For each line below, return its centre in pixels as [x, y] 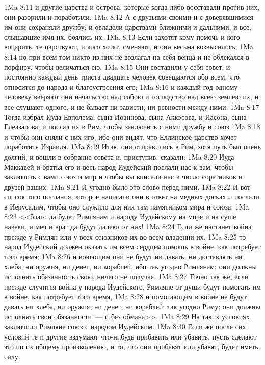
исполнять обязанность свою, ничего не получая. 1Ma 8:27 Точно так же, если [126, 277]
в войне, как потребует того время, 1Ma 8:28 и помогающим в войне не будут [126, 296]
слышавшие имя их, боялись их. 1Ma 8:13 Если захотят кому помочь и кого [122, 36]
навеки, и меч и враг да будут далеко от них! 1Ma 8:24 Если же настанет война [128, 227]
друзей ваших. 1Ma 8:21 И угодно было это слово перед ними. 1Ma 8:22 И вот [127, 186]
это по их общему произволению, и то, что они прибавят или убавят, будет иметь [131, 346]
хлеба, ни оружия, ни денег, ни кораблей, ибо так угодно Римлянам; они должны [130, 266]
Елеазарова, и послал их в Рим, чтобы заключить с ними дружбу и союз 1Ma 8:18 [132, 127]
